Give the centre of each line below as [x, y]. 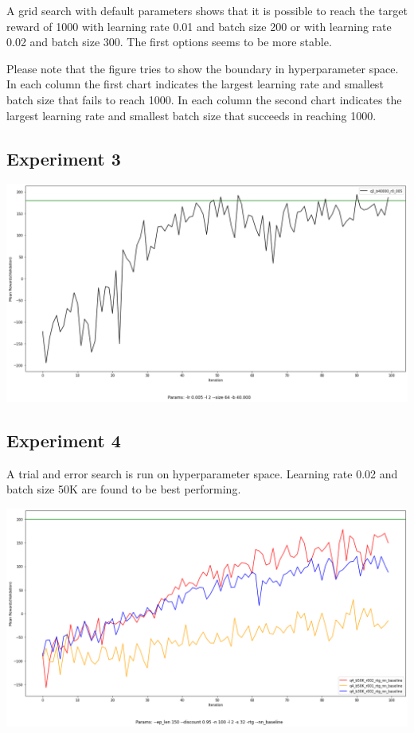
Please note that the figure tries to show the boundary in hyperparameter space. [203, 68]
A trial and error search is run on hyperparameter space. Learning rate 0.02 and [202, 473]
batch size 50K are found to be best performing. [124, 489]
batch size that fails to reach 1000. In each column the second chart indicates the [204, 99]
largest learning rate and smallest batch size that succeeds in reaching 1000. [191, 115]
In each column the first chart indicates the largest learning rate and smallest [195, 84]
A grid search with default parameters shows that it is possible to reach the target [207, 10]
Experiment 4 [64, 440]
